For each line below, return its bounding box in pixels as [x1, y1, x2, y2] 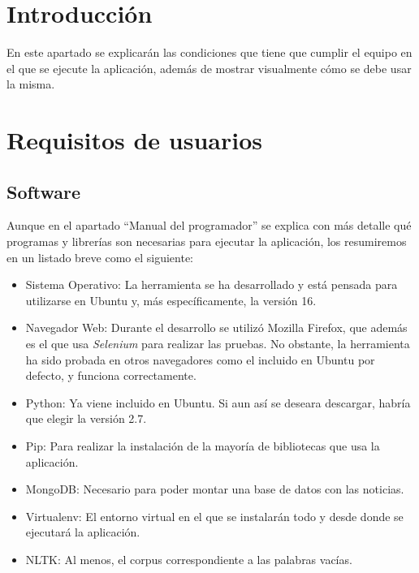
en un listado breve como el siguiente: [6, 248, 194, 265]
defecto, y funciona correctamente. [25, 367, 197, 384]
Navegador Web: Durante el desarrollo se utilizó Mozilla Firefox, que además [25, 319, 408, 336]
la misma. [6, 75, 55, 93]
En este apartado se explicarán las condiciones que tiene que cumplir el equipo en [6, 44, 413, 61]
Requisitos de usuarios [6, 123, 262, 157]
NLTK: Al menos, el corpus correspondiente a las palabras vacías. [25, 550, 352, 567]
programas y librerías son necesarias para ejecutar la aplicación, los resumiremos [6, 233, 407, 250]
